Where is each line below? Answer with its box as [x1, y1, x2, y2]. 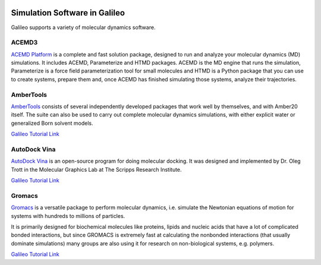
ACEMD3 [11, 39, 38, 47]
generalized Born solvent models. [11, 119, 93, 127]
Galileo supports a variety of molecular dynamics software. [11, 24, 156, 31]
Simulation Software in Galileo [11, 8, 125, 18]
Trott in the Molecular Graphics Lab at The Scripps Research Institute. [11, 166, 182, 173]
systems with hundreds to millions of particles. [11, 212, 125, 219]
